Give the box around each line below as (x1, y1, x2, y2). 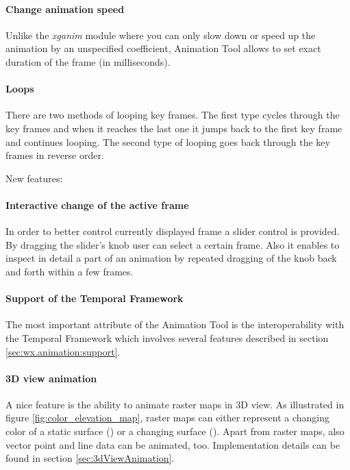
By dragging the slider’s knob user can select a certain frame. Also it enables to (5, 237, 340, 251)
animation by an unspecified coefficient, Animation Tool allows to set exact (5, 41, 321, 55)
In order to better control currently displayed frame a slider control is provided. (5, 224, 340, 238)
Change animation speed (5, 1, 125, 16)
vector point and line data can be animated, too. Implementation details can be (5, 437, 340, 452)
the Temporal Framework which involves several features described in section (5, 330, 329, 345)
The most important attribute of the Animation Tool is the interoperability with (5, 317, 345, 332)
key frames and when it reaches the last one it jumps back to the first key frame (5, 121, 342, 135)
